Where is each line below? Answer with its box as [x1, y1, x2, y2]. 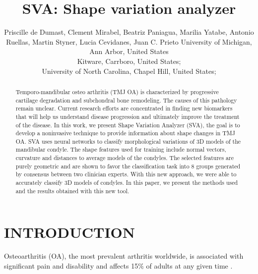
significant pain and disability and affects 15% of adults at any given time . [4, 260, 233, 271]
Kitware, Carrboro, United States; [77, 55, 181, 66]
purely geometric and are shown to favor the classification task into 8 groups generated [15, 162, 241, 170]
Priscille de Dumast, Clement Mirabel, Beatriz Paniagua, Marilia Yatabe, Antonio [4, 27, 254, 37]
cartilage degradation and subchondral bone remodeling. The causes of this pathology [15, 96, 237, 104]
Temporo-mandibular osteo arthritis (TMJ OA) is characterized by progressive [15, 87, 219, 96]
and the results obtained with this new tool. [15, 186, 129, 195]
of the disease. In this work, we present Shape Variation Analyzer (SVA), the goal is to [15, 120, 240, 129]
